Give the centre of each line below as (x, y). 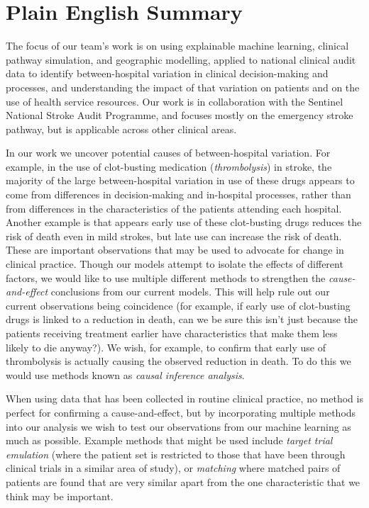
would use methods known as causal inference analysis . (125, 374)
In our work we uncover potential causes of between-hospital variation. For (168, 153)
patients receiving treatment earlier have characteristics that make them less (172, 333)
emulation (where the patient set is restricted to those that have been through (176, 454)
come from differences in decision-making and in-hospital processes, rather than (178, 194)
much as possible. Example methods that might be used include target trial (169, 440)
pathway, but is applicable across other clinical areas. (121, 129)
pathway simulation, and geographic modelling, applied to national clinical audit (181, 59)
